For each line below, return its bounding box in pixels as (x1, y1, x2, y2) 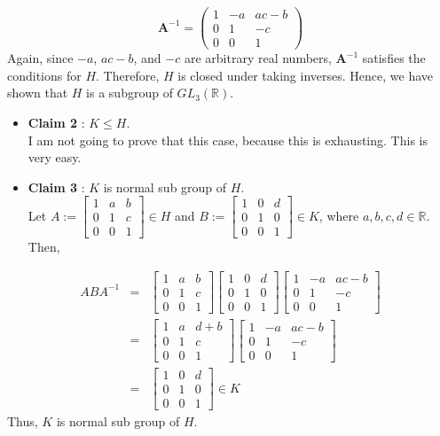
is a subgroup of (86, 83, 173, 102)
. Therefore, (96, 66, 160, 84)
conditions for (7, 66, 82, 84)
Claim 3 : (27, 177, 85, 196)
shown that (7, 83, 68, 102)
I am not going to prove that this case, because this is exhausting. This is (27, 130, 428, 149)
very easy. (27, 148, 82, 167)
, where (318, 206, 359, 224)
